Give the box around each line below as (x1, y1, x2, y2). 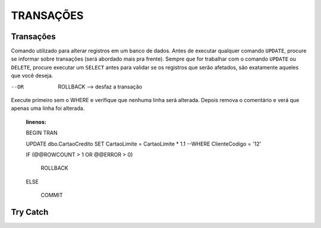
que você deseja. (11, 72, 53, 80)
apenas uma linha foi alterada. (11, 104, 85, 112)
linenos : (26, 118, 47, 125)
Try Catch (11, 207, 49, 217)
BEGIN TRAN (26, 129, 58, 137)
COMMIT (40, 192, 64, 199)
